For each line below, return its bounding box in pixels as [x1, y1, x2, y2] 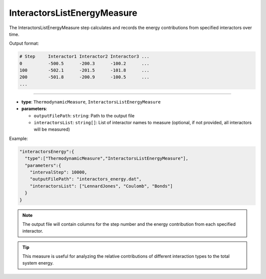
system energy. [22, 260, 54, 266]
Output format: [9, 40, 39, 46]
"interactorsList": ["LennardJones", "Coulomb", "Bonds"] [30, 183, 173, 189]
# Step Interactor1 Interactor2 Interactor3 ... [19, 54, 150, 59]
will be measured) [33, 126, 70, 133]
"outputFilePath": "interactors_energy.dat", [30, 176, 142, 182]
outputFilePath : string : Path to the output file [33, 112, 135, 118]
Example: [9, 136, 28, 141]
